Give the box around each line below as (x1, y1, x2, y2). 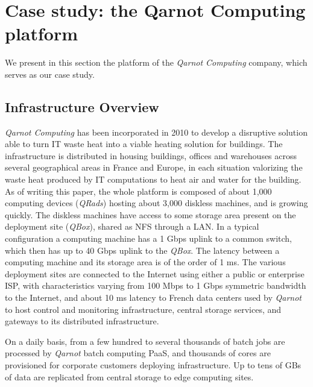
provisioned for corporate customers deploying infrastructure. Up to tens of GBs (5, 358, 302, 371)
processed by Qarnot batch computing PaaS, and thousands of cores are (5, 347, 271, 359)
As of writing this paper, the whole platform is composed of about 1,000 (5, 184, 272, 197)
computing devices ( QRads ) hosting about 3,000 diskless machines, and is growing (5, 197, 308, 209)
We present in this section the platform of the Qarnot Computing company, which (5, 56, 308, 69)
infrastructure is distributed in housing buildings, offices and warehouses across (5, 149, 297, 162)
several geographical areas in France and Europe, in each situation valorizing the (5, 161, 303, 174)
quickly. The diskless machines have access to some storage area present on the (5, 208, 296, 221)
